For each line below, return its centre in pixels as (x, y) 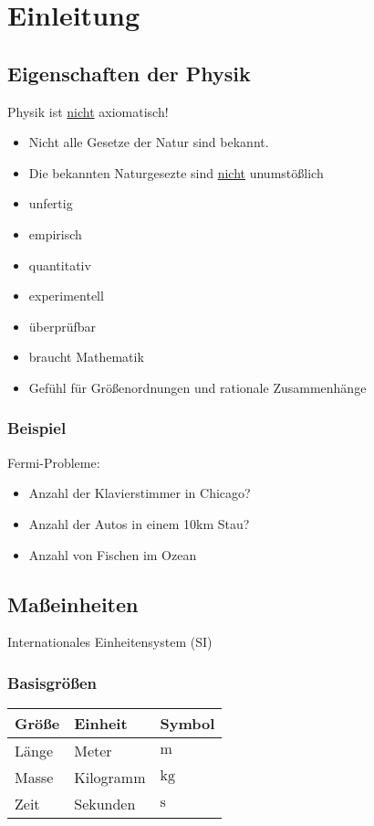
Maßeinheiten (73, 604)
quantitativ (60, 265)
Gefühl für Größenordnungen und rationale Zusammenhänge (197, 387)
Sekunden (105, 804)
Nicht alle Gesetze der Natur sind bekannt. (149, 142)
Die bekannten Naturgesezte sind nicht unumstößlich (176, 172)
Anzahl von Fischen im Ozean (113, 554)
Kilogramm (110, 778)
